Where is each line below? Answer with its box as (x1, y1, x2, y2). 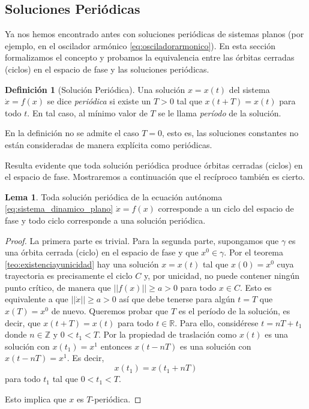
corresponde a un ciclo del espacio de (158, 202, 294, 215)
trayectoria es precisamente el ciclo (5, 269, 133, 282)
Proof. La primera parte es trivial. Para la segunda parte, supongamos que (5, 234, 279, 246)
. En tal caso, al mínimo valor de (27, 106, 148, 119)
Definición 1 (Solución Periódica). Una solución (5, 83, 185, 95)
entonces (100, 339, 132, 352)
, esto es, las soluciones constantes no (162, 127, 299, 139)
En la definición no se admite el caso (5, 127, 139, 139)
